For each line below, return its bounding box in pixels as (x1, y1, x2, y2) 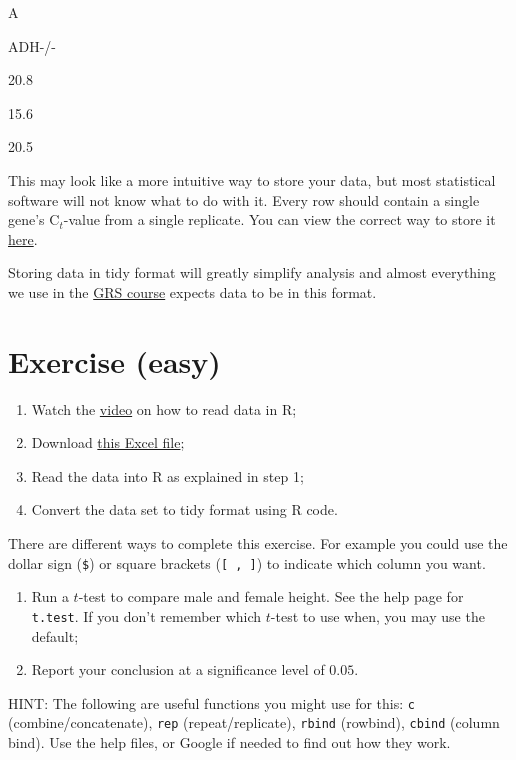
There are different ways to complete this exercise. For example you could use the (8, 533, 508, 554)
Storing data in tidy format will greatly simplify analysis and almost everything (8, 262, 496, 283)
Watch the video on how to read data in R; (31, 398, 297, 419)
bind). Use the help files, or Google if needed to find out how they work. (8, 732, 451, 753)
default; (31, 625, 79, 646)
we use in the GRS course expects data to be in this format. (8, 281, 377, 302)
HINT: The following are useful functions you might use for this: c (8, 692, 415, 713)
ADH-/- (8, 35, 57, 56)
